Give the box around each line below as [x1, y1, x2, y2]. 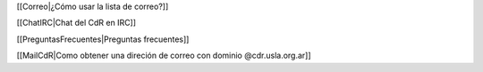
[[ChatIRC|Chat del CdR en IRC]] [16, 18, 137, 28]
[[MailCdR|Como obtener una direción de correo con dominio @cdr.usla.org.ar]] [16, 50, 312, 61]
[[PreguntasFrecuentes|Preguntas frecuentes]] [16, 34, 190, 44]
